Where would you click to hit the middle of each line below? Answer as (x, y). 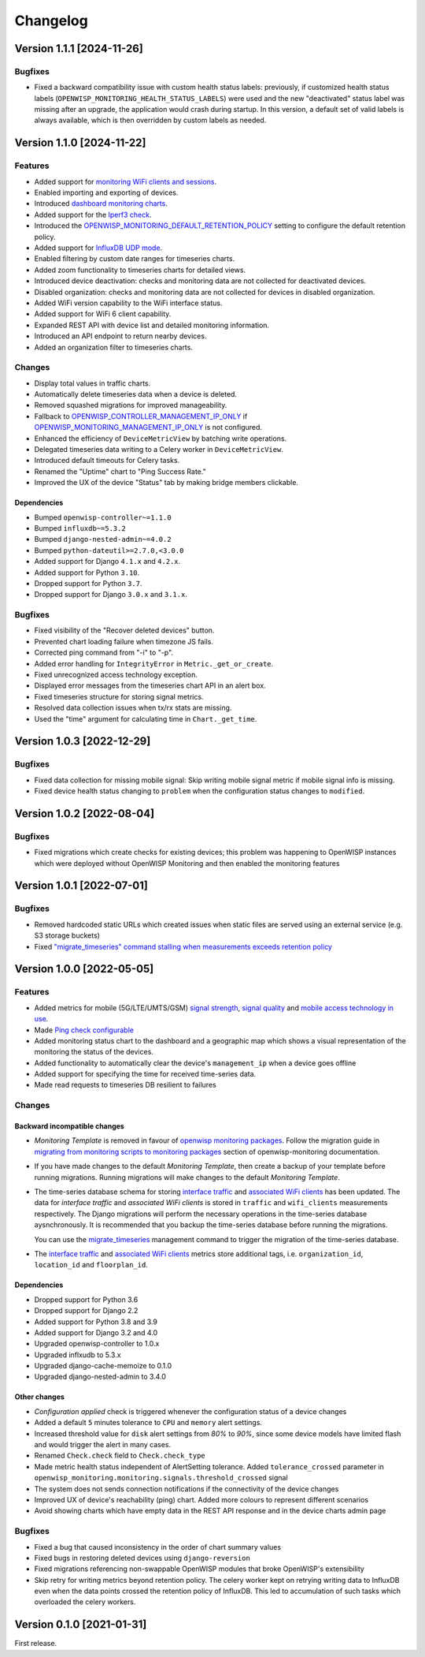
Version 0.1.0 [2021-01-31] (81, 1625)
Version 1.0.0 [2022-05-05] (84, 969)
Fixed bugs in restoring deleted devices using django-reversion (142, 1558)
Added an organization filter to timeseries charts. (113, 347)
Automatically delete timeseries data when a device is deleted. (136, 394)
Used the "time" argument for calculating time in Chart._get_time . (146, 718)
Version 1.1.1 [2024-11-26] (79, 49)
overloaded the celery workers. (85, 1602)
